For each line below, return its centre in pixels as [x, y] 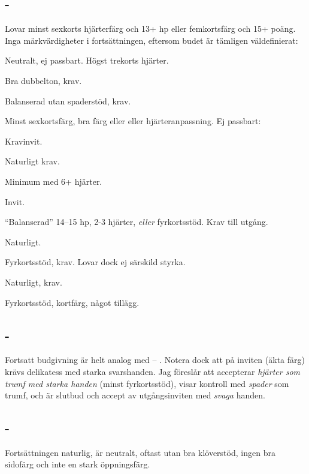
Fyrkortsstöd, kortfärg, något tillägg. [72, 302]
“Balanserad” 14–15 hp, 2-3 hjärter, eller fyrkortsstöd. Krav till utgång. [137, 222]
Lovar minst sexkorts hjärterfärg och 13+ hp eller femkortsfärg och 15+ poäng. [150, 28]
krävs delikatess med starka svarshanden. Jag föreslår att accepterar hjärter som [152, 371]
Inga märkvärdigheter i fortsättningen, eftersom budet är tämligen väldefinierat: [152, 40]
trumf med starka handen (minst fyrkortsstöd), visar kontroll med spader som [147, 383]
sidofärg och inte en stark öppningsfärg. [78, 464]
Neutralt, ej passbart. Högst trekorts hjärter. [87, 60]
